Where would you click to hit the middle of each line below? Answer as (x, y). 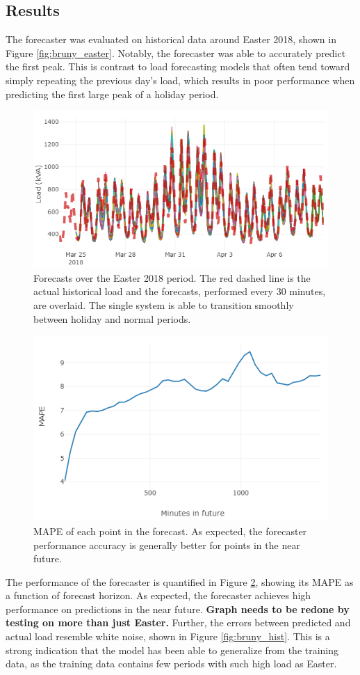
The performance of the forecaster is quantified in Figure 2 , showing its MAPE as (180, 581)
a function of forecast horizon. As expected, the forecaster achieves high (158, 595)
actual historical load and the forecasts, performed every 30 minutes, (180, 291)
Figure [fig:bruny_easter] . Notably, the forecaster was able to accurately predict (176, 53)
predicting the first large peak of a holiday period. (112, 94)
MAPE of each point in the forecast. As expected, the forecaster (170, 531)
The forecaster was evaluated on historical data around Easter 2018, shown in (171, 39)
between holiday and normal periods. (112, 318)
